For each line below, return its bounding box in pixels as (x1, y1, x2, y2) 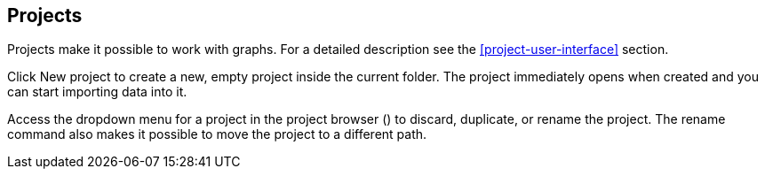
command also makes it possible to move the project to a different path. (7, 126, 427, 142)
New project (39, 69, 111, 85)
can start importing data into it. (7, 84, 187, 100)
